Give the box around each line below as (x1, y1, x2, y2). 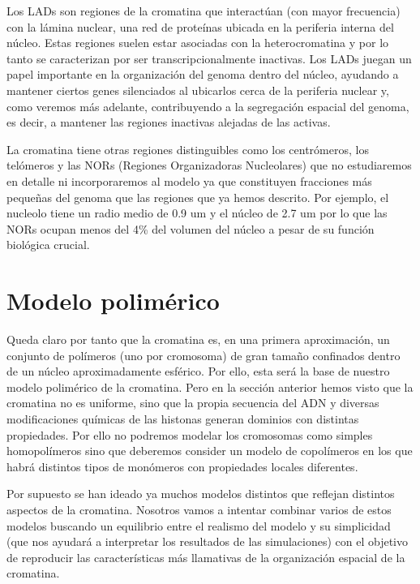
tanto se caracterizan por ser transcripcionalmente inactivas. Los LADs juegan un (6, 49, 412, 67)
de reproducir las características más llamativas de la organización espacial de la (6, 548, 405, 565)
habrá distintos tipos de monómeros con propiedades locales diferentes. (6, 457, 358, 474)
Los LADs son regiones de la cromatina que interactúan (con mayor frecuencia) (6, 2, 401, 19)
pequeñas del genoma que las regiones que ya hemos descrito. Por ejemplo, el (6, 188, 389, 205)
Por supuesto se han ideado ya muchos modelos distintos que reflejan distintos (6, 485, 395, 502)
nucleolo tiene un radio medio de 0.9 (6, 204, 187, 221)
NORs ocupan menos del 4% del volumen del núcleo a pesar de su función (6, 220, 375, 237)
